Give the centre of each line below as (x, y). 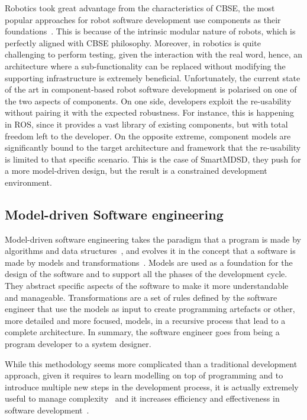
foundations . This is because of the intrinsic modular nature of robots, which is (150, 31)
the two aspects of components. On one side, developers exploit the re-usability (148, 101)
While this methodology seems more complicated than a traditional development (151, 363)
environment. (28, 182)
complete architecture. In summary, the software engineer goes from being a (142, 332)
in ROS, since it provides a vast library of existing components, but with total (146, 124)
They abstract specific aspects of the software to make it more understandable (147, 286)
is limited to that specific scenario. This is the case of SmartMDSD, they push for (153, 159)
